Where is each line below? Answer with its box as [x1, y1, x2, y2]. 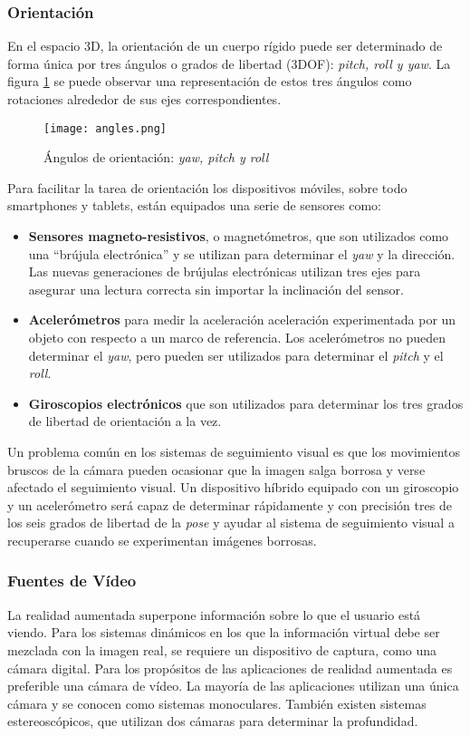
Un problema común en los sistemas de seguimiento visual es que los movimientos [7, 441, 460, 460]
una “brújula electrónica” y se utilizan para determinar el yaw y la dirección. [28, 244, 456, 263]
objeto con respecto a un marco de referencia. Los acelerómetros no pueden [28, 328, 446, 346]
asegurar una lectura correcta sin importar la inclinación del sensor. [28, 279, 404, 298]
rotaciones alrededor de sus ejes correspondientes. [7, 90, 282, 108]
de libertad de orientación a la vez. [28, 412, 222, 431]
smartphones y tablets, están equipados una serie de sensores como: [7, 196, 381, 215]
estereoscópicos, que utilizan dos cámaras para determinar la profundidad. [7, 712, 418, 731]
